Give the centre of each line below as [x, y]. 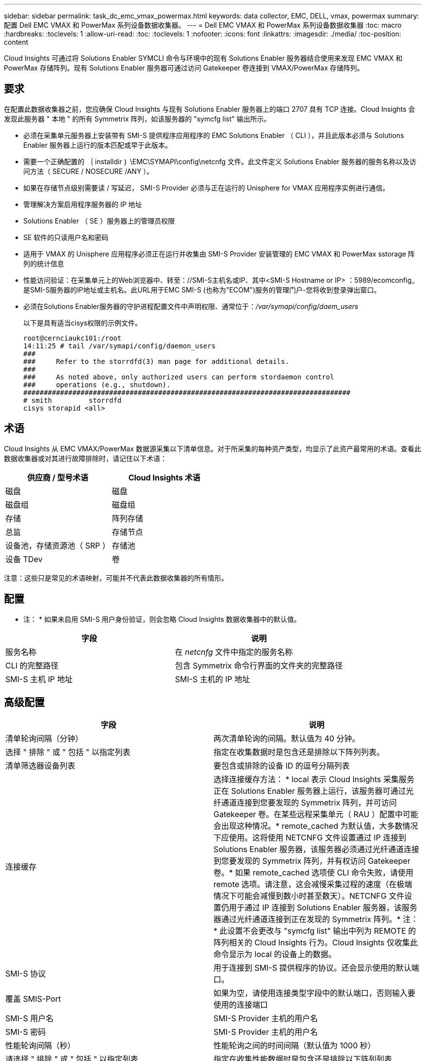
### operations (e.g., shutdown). [97, 385]
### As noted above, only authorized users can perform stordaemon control [179, 377]
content [16, 42]
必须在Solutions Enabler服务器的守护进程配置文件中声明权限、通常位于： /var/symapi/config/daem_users [191, 306]
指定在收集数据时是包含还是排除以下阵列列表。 [299, 752]
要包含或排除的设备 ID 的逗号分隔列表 [282, 766]
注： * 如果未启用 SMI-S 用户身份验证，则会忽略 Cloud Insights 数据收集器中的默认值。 [162, 619]
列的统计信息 [44, 263]
